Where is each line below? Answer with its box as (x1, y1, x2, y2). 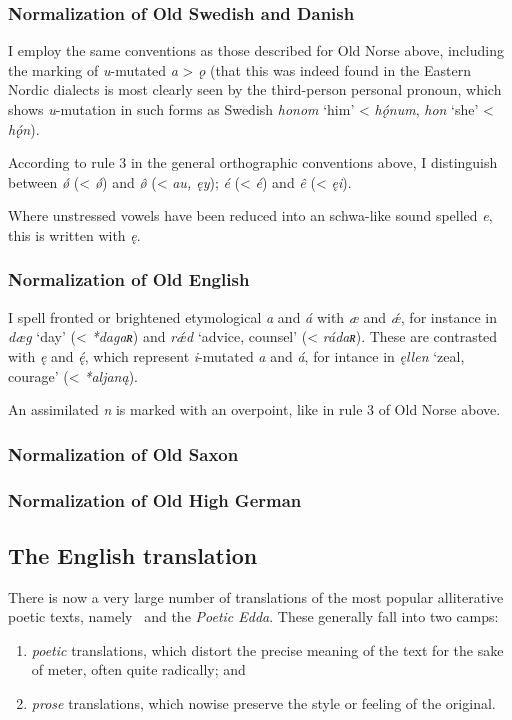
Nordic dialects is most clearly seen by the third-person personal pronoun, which (8, 79, 502, 100)
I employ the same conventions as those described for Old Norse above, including (8, 40, 504, 61)
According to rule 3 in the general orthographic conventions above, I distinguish (8, 152, 498, 173)
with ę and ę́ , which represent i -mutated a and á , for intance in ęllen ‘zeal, (8, 345, 465, 366)
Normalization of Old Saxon (8, 441, 239, 466)
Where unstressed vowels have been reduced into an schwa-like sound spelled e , (8, 205, 493, 226)
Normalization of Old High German (8, 487, 302, 512)
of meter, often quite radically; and (31, 659, 246, 680)
